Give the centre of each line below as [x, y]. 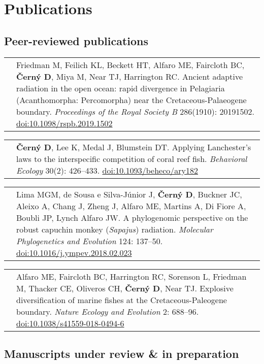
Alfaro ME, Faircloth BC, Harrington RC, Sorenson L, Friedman [131, 276]
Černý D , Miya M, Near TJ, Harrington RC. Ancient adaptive [130, 76]
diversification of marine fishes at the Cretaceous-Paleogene [122, 300]
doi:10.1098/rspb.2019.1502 [64, 123]
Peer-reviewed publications [76, 40]
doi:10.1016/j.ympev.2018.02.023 [74, 252]
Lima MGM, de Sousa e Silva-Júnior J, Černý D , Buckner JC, [129, 194]
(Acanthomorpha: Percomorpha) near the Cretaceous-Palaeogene [131, 100]
